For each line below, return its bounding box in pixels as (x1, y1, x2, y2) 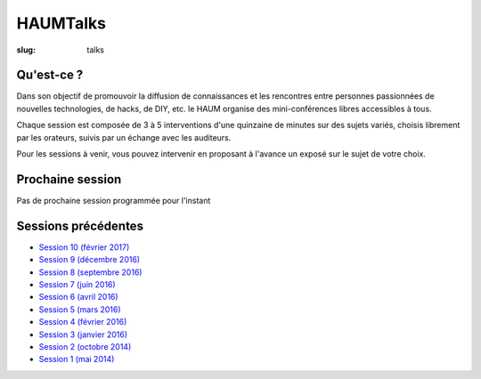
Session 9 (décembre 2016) (38, 254, 141, 265)
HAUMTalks (16, 13, 107, 33)
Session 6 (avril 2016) (38, 292, 119, 302)
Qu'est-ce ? (16, 68, 84, 83)
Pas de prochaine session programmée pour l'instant (16, 195, 211, 206)
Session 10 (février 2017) (38, 241, 130, 253)
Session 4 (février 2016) (38, 317, 127, 327)
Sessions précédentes (16, 218, 144, 233)
